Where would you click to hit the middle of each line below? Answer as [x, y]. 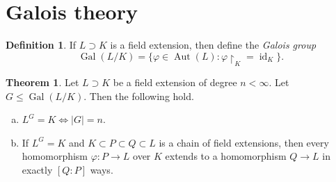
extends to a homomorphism [226, 156]
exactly [37, 169]
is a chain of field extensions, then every [244, 142]
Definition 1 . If [41, 45]
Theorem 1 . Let [42, 82]
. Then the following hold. [139, 96]
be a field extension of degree [175, 82]
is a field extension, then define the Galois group [213, 45]
